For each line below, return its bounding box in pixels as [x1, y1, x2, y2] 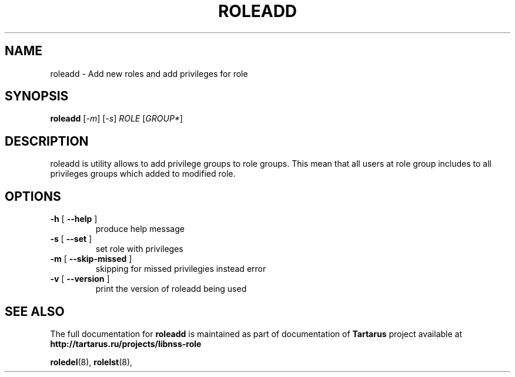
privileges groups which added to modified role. [50, 169, 236, 179]
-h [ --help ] [50, 214, 98, 224]
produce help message [95, 224, 185, 234]
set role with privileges [95, 244, 183, 254]
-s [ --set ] [50, 234, 92, 244]
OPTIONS [5, 188, 61, 204]
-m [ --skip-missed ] [50, 254, 132, 264]
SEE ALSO [5, 304, 65, 319]
